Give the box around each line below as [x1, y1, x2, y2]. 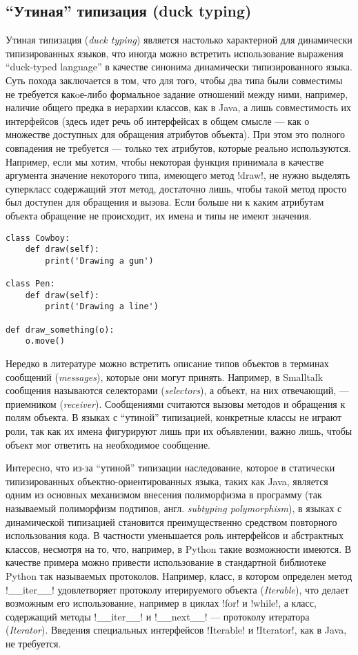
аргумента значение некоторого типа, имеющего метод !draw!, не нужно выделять [6, 168, 350, 182]
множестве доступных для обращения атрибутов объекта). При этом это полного [6, 127, 346, 141]
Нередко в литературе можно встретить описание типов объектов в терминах [6, 356, 329, 371]
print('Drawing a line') [45, 302, 159, 312]
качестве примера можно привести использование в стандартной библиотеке [6, 555, 326, 569]
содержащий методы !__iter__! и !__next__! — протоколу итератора [6, 609, 310, 623]
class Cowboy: [6, 233, 70, 243]
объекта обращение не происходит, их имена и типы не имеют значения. [6, 208, 312, 222]
